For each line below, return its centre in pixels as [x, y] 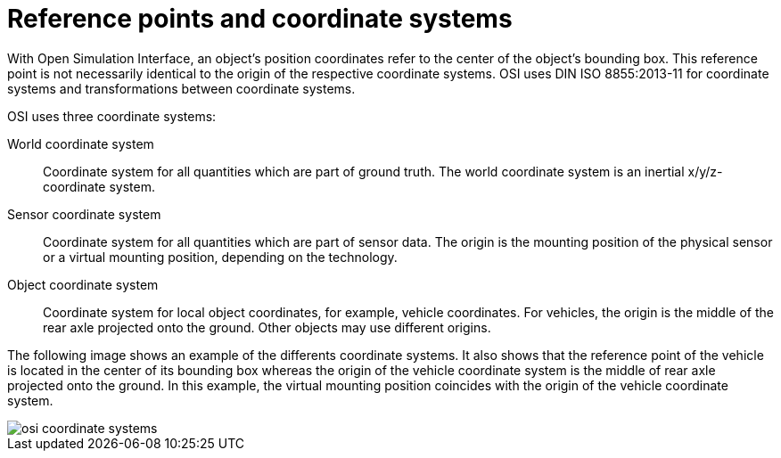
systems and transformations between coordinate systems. [181, 88]
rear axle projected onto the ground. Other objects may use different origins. [267, 327]
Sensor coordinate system [84, 214]
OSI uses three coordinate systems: [112, 116]
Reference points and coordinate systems [260, 19]
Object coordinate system [83, 284]
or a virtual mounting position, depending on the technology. [220, 257]
